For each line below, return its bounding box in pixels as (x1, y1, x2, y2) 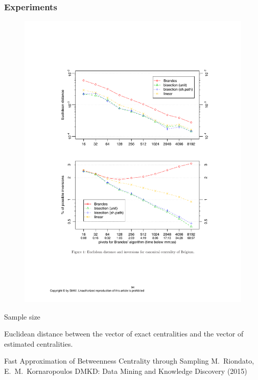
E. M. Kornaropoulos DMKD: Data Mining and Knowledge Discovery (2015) (4, 366, 247, 376)
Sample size (4, 311, 40, 322)
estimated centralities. (4, 338, 73, 349)
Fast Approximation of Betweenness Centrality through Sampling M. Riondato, (4, 355, 254, 366)
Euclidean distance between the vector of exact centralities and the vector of (4, 328, 244, 339)
